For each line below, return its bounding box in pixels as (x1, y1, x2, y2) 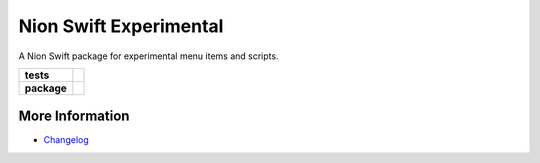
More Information (18, 108, 130, 125)
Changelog (43, 134, 89, 146)
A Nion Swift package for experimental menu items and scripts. (18, 50, 279, 62)
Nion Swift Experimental (18, 15, 224, 37)
